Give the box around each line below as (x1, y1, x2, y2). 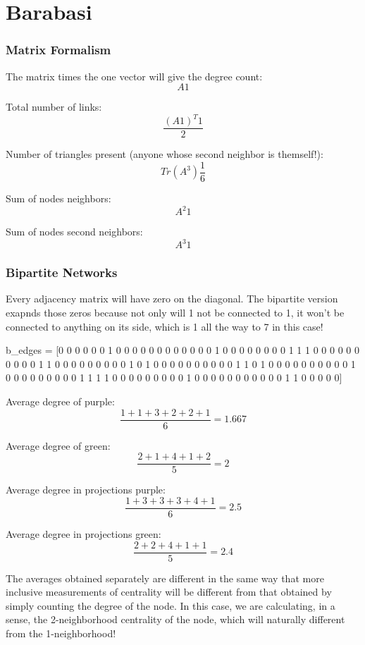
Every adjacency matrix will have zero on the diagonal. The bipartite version (6, 291, 338, 306)
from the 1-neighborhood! (6, 625, 116, 640)
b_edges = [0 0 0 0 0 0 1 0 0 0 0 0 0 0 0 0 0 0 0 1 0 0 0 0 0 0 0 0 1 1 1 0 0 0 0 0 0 (6, 343, 359, 357)
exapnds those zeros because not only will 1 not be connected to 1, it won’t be (6, 305, 345, 319)
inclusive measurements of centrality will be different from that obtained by (6, 584, 332, 599)
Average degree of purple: (6, 393, 115, 408)
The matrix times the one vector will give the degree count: (6, 68, 263, 83)
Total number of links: (6, 99, 102, 114)
